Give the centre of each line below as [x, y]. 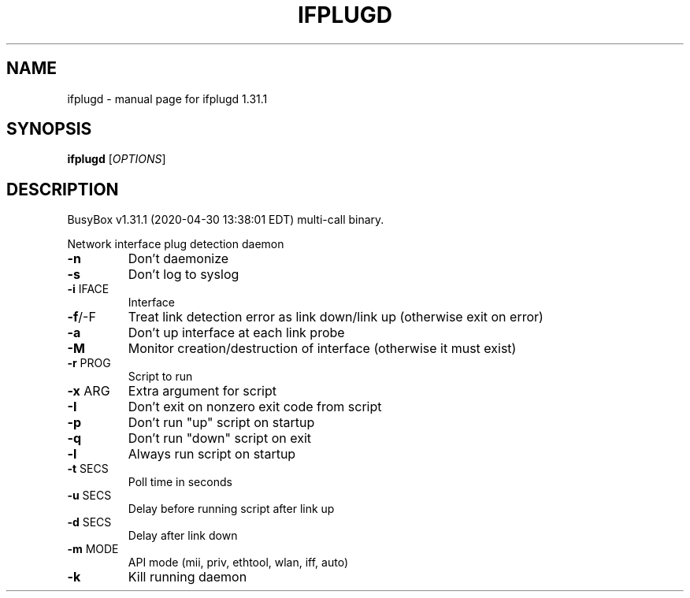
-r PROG [89, 363]
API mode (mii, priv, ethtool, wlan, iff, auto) [238, 563]
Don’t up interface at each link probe [236, 333]
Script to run [160, 377]
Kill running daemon [187, 577]
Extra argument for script [202, 391]
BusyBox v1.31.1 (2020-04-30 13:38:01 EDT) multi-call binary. [226, 220]
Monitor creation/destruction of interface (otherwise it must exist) [322, 349]
